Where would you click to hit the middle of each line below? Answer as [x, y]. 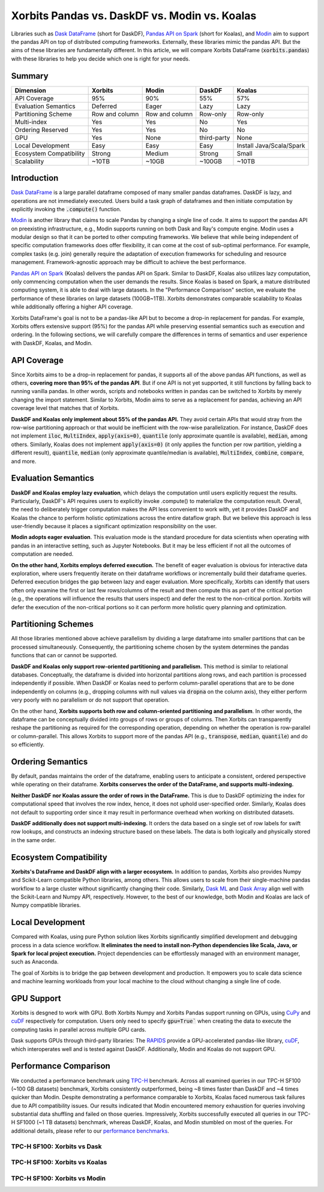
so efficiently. [28, 745]
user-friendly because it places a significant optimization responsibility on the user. [114, 526]
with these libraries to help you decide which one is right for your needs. [100, 59]
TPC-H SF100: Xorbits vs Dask [56, 1146]
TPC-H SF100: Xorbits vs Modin [58, 1178]
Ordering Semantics [49, 761]
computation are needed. [42, 554]
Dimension [30, 90]
